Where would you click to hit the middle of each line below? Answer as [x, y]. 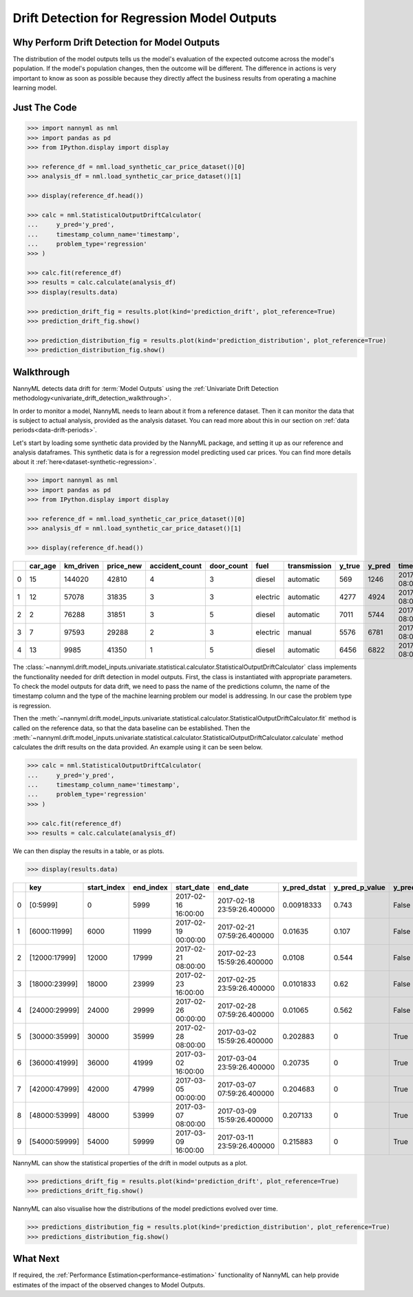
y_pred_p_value [359, 887]
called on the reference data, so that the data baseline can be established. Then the [131, 728]
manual [300, 632]
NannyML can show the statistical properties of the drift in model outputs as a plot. [130, 1163]
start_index [106, 887]
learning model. [35, 88]
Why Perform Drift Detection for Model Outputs [116, 42]
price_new [125, 566]
